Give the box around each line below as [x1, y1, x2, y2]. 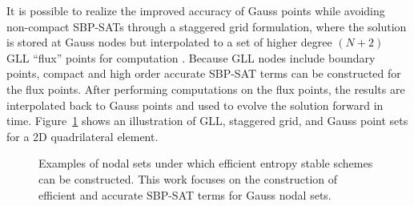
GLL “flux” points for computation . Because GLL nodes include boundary [6, 49, 376, 66]
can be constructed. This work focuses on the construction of [38, 170, 338, 187]
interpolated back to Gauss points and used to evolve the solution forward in [6, 96, 384, 113]
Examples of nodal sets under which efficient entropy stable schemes [38, 155, 373, 172]
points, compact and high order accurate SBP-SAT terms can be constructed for [6, 65, 401, 82]
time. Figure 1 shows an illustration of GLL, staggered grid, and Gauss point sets [6, 112, 408, 129]
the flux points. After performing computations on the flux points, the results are [6, 80, 405, 97]
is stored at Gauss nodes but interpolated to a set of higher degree [6, 34, 332, 50]
